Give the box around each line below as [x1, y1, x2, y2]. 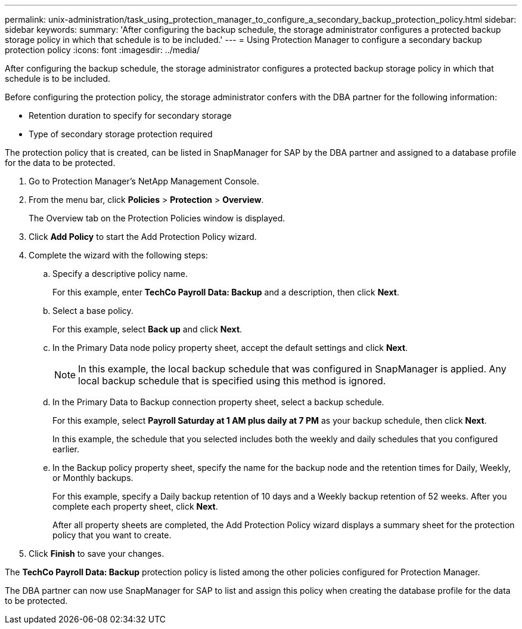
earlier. [52, 444, 80, 454]
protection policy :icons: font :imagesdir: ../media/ [5, 45, 200, 55]
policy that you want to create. [52, 530, 172, 540]
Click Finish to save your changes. [29, 548, 164, 559]
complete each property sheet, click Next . [52, 501, 218, 511]
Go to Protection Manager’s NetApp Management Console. [29, 176, 259, 186]
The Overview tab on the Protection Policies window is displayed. [29, 213, 285, 223]
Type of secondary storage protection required [29, 129, 213, 139]
